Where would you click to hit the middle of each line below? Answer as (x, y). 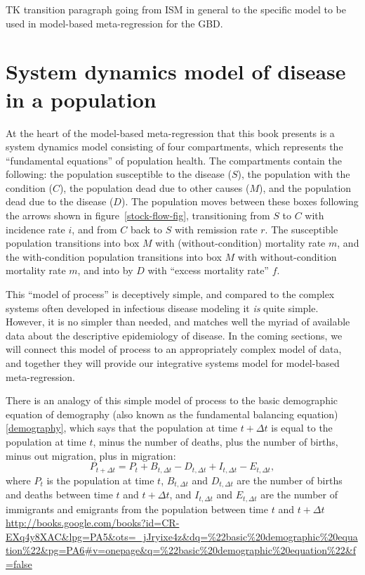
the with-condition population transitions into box (114, 256)
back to (146, 229)
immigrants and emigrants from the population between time (137, 509)
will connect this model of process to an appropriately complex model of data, (174, 349)
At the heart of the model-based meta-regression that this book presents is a (170, 133)
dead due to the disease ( (60, 201)
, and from (94, 229)
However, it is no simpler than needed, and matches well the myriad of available (178, 322)
